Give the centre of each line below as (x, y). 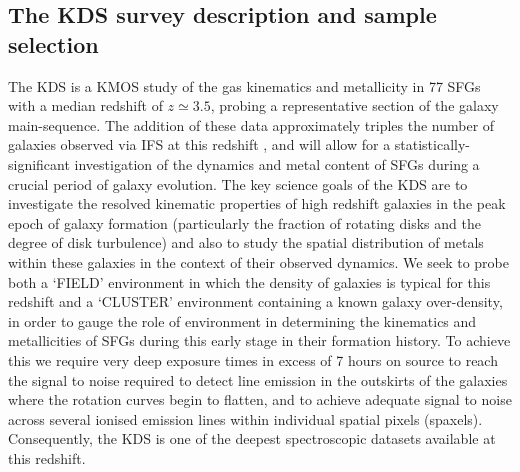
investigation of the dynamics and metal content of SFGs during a (277, 163)
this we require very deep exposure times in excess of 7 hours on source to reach (253, 359)
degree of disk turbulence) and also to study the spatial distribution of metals (246, 242)
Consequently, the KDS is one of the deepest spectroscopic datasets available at (252, 438)
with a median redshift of (85, 105)
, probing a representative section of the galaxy (354, 105)
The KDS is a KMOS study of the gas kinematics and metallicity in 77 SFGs (244, 85)
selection (53, 43)
